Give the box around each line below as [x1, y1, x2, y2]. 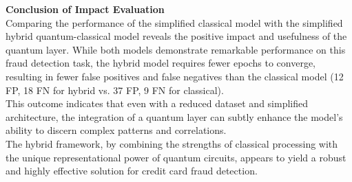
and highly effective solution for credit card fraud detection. [6, 163, 258, 178]
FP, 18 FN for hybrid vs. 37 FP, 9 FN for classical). [6, 82, 224, 97]
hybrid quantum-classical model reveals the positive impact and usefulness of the [6, 29, 347, 43]
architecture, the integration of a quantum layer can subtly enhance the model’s [6, 109, 343, 124]
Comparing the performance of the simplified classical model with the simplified [6, 15, 343, 30]
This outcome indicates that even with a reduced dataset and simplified [6, 96, 308, 111]
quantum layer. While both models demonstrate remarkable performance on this [6, 42, 346, 56]
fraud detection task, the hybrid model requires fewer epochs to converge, [6, 56, 316, 70]
